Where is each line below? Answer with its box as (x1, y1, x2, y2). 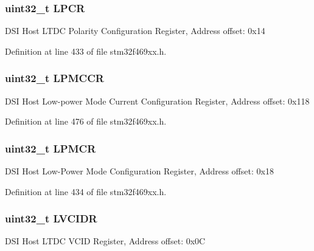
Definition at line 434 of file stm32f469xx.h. (5, 185, 167, 198)
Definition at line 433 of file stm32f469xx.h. (5, 44, 167, 57)
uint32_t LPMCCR (5, 70, 104, 86)
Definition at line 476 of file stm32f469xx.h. (5, 115, 167, 128)
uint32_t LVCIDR (5, 211, 97, 226)
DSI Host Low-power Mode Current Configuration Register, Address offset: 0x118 (5, 94, 310, 107)
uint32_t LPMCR (5, 140, 96, 156)
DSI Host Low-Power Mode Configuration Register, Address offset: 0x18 (5, 165, 274, 177)
